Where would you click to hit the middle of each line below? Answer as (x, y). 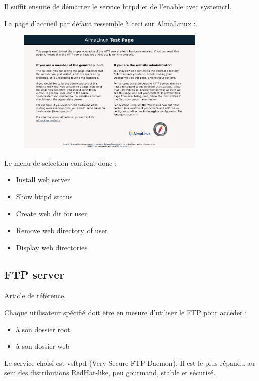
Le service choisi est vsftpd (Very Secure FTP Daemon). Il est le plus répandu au (129, 363)
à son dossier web (43, 346)
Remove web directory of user (62, 230)
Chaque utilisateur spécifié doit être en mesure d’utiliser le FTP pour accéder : (126, 312)
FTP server (34, 274)
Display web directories (52, 247)
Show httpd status (44, 196)
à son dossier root (43, 329)
